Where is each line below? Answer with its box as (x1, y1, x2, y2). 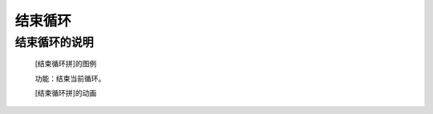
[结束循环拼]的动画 (34, 88, 97, 97)
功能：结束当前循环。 (34, 73, 106, 83)
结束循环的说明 (14, 35, 94, 49)
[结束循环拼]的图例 (34, 59, 97, 69)
